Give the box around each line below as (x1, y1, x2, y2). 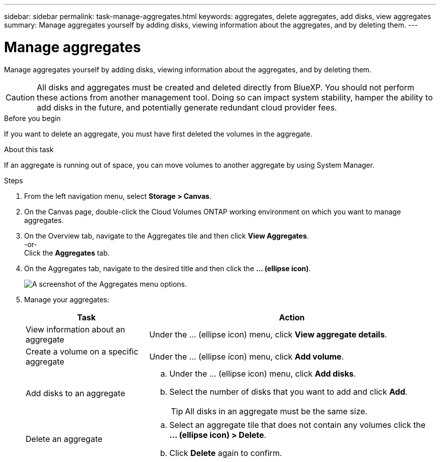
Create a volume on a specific (26, 346, 139, 357)
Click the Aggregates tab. (24, 248, 110, 257)
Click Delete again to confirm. (169, 447, 282, 458)
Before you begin (4, 113, 61, 123)
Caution (6, 92, 35, 102)
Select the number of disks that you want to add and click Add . (169, 386, 408, 397)
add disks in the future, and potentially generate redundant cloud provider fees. (37, 102, 337, 112)
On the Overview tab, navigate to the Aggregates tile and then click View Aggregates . (24, 231, 309, 240)
